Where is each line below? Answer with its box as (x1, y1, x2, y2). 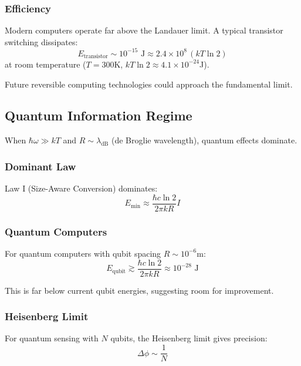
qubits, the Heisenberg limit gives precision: (110, 332, 268, 344)
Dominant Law (5, 159, 76, 173)
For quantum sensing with (5, 332, 99, 344)
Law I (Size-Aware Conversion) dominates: (5, 182, 158, 194)
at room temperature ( (5, 58, 86, 70)
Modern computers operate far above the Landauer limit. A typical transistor (5, 24, 283, 36)
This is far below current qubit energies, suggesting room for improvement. (5, 284, 274, 296)
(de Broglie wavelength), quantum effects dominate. (111, 134, 297, 146)
